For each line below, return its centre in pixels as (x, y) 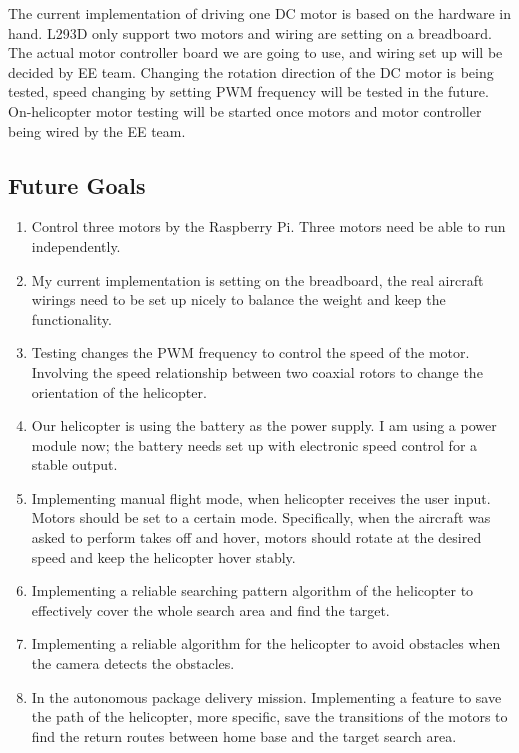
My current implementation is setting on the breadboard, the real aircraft (257, 279)
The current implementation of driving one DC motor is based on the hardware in (260, 13)
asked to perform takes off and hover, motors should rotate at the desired (256, 537)
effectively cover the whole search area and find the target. (210, 609)
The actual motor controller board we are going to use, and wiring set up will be (255, 52)
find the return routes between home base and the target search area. (244, 735)
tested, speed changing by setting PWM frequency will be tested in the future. (248, 91)
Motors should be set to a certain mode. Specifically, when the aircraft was (261, 517)
